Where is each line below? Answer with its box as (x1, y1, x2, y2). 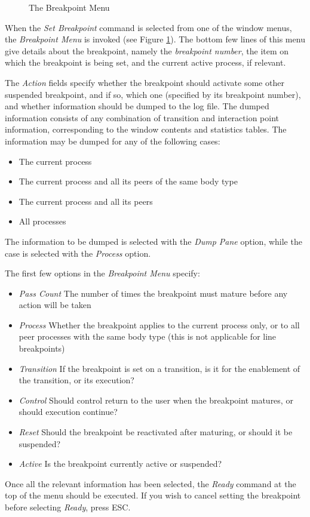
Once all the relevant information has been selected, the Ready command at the (5, 477, 296, 490)
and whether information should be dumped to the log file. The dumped (5, 100, 269, 112)
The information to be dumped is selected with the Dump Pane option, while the (5, 235, 302, 247)
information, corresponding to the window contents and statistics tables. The (5, 123, 287, 136)
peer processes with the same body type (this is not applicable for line (19, 330, 277, 343)
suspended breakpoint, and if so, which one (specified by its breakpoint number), (5, 88, 301, 100)
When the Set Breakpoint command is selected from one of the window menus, (5, 21, 292, 33)
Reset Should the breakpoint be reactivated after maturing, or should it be (19, 426, 293, 438)
